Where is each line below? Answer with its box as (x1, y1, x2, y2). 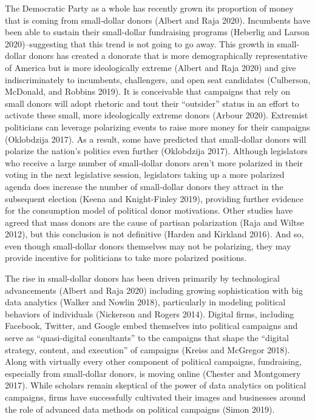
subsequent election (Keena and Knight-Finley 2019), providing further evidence (5, 192, 303, 205)
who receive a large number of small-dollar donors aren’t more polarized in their (5, 156, 303, 169)
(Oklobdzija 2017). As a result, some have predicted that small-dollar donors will (5, 132, 307, 145)
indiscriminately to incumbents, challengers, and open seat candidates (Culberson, (5, 73, 311, 86)
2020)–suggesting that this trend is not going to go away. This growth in (5, 37, 274, 50)
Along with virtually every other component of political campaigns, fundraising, (5, 355, 302, 368)
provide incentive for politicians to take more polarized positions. (5, 251, 247, 264)
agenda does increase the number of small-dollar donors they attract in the (5, 180, 283, 192)
